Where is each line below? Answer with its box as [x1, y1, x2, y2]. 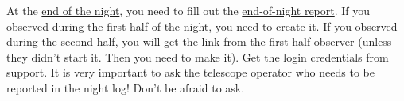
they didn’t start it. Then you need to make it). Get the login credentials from [6, 48, 389, 65]
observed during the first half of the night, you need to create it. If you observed [6, 17, 398, 34]
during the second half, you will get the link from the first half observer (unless [6, 33, 392, 50]
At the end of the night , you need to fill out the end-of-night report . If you [6, 2, 371, 18]
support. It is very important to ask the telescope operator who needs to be [6, 64, 375, 80]
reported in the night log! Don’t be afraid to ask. [6, 79, 245, 95]
